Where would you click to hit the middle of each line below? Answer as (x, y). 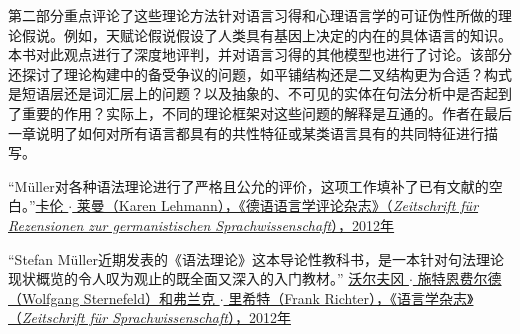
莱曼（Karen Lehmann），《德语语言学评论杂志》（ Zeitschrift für (277, 205)
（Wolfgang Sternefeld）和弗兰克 (111, 297)
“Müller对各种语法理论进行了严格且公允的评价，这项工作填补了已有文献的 (248, 185)
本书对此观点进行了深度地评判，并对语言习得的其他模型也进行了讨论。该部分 (260, 54)
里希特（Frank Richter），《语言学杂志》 (351, 297)
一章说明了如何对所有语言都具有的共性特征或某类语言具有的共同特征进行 (246, 132)
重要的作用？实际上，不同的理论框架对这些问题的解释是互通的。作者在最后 (266, 112)
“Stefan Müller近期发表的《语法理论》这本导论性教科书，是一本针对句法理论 (256, 258)
